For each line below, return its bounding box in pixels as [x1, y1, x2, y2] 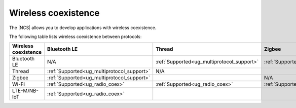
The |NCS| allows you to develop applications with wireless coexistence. [9, 25, 156, 31]
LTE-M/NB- [12, 87, 39, 94]
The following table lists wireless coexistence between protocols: [9, 34, 142, 39]
